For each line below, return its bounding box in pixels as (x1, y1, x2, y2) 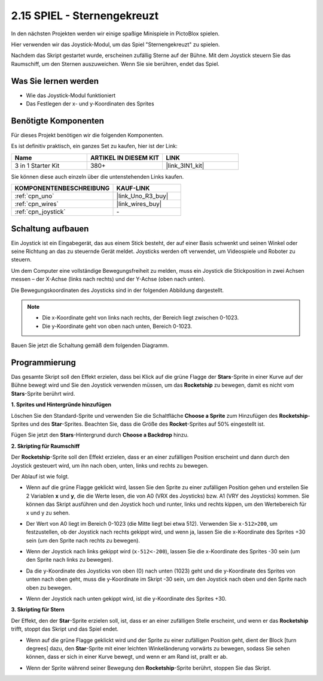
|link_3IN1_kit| (166, 161, 205, 170)
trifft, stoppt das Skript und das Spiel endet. (11, 625, 119, 632)
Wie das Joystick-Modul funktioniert (26, 92, 116, 99)
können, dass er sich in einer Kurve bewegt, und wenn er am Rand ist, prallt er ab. (26, 653, 228, 661)
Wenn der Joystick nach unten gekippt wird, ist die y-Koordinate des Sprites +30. (26, 595, 227, 602)
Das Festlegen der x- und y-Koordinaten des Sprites (26, 100, 155, 107)
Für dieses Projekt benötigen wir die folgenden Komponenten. (11, 131, 164, 138)
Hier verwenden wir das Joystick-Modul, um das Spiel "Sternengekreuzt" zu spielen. (11, 41, 220, 48)
